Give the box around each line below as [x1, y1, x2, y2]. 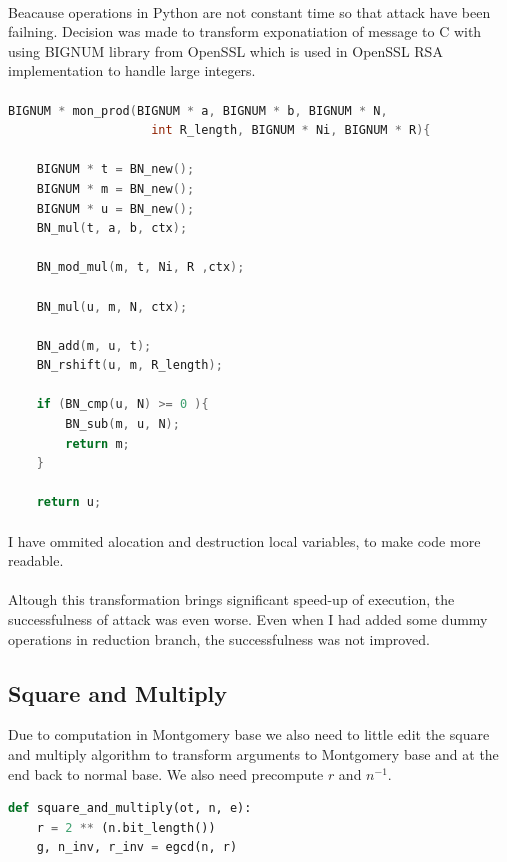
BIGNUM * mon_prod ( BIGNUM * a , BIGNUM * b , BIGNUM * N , [8, 103, 388, 118]
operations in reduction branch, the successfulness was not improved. [8, 628, 430, 649]
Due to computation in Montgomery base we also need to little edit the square [8, 724, 490, 745]
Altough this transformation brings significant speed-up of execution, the [8, 589, 455, 610]
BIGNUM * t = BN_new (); [36, 162, 195, 177]
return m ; [65, 436, 130, 451]
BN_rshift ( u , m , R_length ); [36, 358, 223, 373]
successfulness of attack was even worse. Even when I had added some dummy [8, 609, 488, 629]
